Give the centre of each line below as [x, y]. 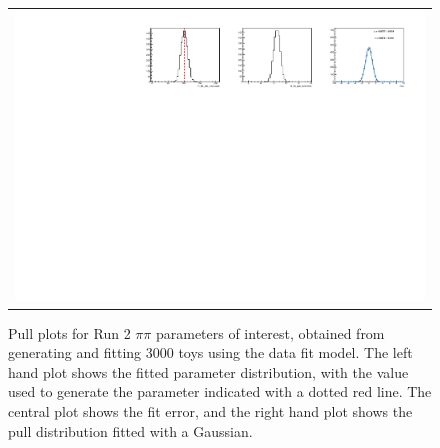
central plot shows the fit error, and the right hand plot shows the [210, 410]
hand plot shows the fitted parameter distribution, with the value [208, 371]
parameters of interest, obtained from [270, 332]
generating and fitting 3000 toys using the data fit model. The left [210, 352]
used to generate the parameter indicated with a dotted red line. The [220, 391]
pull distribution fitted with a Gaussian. [130, 430]
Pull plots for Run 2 [69, 332]
